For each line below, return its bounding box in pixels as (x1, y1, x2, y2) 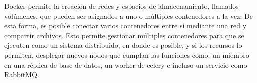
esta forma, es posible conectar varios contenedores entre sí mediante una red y (4, 20, 247, 31)
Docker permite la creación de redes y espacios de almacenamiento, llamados (4, 1, 239, 11)
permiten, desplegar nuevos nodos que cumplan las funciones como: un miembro (4, 49, 249, 60)
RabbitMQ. (4, 69, 39, 80)
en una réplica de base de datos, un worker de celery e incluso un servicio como (4, 59, 247, 70)
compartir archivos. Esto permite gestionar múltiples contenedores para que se (4, 30, 244, 40)
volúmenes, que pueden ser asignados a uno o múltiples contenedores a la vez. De (4, 10, 253, 21)
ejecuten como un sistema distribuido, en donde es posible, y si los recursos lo (4, 40, 242, 50)
